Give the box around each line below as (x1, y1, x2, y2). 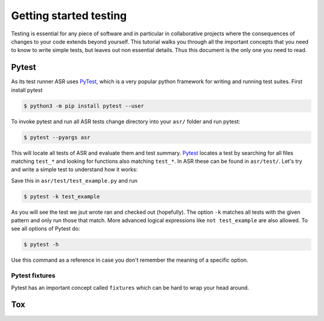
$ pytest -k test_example (23, 193, 100, 200)
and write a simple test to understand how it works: (11, 166, 138, 173)
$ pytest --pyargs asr (23, 134, 91, 141)
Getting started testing (11, 9, 127, 22)
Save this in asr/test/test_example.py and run (11, 177, 138, 184)
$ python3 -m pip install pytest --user (23, 102, 144, 109)
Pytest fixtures (11, 271, 56, 280)
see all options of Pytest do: (11, 225, 80, 232)
